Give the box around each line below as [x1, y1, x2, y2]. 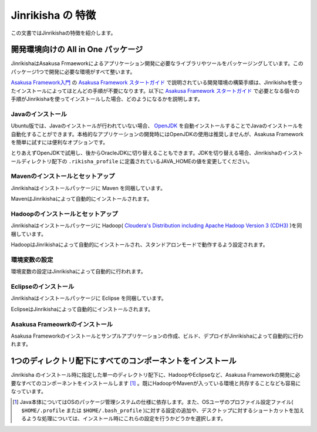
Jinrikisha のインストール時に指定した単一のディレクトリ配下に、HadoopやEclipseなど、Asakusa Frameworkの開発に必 [11, 372, 301, 379]
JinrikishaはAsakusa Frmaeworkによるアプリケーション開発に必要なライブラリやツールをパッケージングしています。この [11, 60, 303, 67]
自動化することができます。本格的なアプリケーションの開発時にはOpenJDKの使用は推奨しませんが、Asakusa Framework [11, 130, 303, 137]
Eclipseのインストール [11, 282, 75, 291]
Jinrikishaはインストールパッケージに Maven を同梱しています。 [11, 184, 166, 191]
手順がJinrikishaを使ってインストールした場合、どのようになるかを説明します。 [11, 96, 203, 103]
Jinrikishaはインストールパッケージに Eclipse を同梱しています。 [11, 295, 167, 302]
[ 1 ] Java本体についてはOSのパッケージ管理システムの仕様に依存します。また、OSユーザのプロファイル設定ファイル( [12, 399, 294, 406]
